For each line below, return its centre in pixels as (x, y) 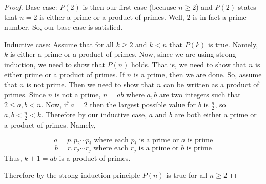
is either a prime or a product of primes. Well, (112, 17)
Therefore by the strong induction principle (72, 175)
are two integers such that (200, 94)
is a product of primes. (95, 158)
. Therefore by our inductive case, (94, 115)
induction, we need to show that (55, 64)
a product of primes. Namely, (50, 125)
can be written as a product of (211, 84)
